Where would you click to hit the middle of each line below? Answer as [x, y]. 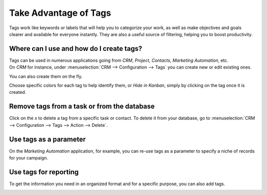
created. [18, 92]
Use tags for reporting [44, 172]
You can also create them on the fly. [46, 76]
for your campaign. [28, 158]
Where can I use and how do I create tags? [76, 49]
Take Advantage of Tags [60, 13]
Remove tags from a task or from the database [82, 106]
